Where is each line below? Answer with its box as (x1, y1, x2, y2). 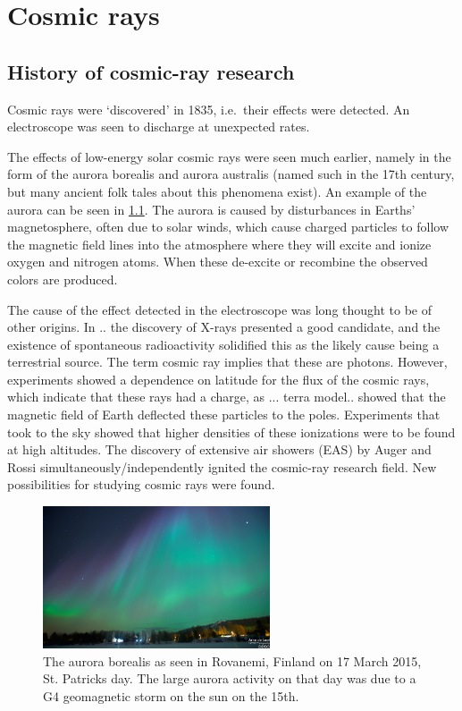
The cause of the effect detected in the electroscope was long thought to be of (7, 300, 433, 318)
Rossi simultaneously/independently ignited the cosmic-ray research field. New (7, 457, 437, 476)
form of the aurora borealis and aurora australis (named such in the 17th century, (7, 165, 455, 183)
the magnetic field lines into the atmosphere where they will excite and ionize (7, 234, 432, 253)
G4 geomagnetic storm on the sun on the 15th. (43, 687, 299, 706)
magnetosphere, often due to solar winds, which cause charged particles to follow (7, 217, 449, 236)
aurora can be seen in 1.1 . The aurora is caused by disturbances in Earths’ (7, 199, 416, 218)
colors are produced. (7, 269, 118, 288)
